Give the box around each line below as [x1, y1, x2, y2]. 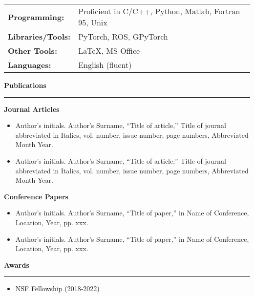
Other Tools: [8, 45, 57, 56]
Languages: [8, 59, 51, 70]
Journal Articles [4, 104, 60, 114]
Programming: [8, 11, 64, 22]
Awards [4, 259, 29, 270]
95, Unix [78, 17, 107, 28]
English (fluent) [78, 59, 132, 70]
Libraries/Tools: [8, 31, 71, 42]
